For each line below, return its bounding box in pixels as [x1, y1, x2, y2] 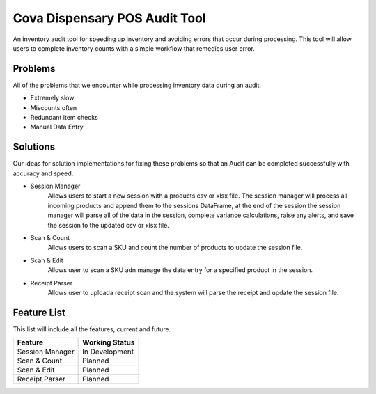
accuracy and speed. [13, 169, 74, 178]
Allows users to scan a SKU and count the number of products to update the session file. [47, 244, 303, 252]
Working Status [82, 338, 135, 347]
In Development [82, 347, 134, 356]
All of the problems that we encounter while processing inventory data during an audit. [13, 81, 261, 89]
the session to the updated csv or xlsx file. [47, 221, 170, 229]
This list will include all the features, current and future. [13, 324, 171, 333]
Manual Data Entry [30, 123, 84, 132]
